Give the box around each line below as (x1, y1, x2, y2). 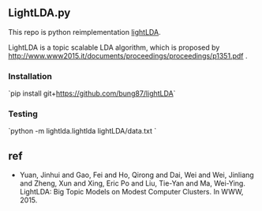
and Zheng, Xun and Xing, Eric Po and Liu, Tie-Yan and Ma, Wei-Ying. (19, 179, 246, 188)
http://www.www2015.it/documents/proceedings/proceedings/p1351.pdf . (8, 51, 248, 60)
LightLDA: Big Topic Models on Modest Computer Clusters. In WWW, (19, 187, 244, 197)
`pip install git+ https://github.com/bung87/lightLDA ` (8, 89, 176, 98)
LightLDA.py (8, 6, 71, 20)
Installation (8, 70, 53, 81)
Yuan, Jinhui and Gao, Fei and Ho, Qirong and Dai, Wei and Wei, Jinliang (19, 170, 254, 180)
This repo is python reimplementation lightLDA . (8, 27, 161, 36)
